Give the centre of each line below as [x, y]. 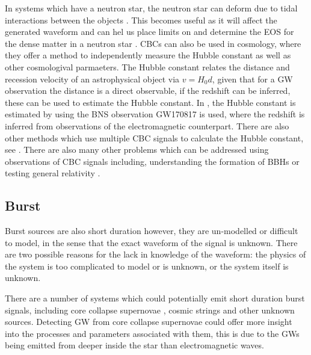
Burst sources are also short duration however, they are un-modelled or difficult [152, 231]
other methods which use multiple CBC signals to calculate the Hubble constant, [154, 137]
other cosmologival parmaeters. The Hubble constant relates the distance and [147, 66]
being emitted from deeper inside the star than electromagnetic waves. [134, 345]
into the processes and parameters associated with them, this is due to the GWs [152, 333]
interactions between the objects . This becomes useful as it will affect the [141, 20]
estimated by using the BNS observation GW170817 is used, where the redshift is [155, 114]
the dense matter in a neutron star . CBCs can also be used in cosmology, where [153, 43]
